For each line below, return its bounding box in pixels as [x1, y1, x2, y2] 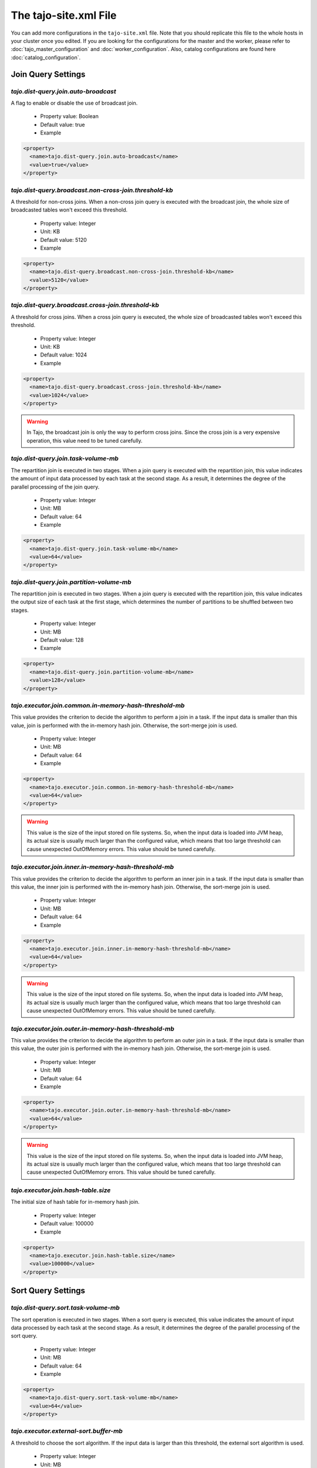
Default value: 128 [40, 636, 84, 643]
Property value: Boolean [40, 113, 99, 120]
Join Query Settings [11, 69, 86, 79]
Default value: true [40, 121, 85, 128]
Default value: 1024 [40, 351, 87, 358]
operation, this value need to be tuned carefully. [26, 437, 143, 444]
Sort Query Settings [11, 1286, 85, 1296]
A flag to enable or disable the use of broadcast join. [11, 99, 138, 106]
